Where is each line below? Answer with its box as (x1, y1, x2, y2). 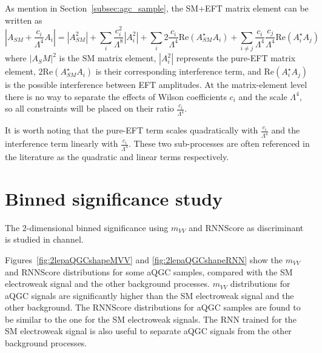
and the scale (238, 90, 287, 103)
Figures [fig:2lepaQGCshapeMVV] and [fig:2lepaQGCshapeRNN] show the (5, 253, 283, 266)
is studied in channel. (5, 233, 84, 246)
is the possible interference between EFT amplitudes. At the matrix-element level (5, 78, 307, 91)
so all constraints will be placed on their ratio (5, 102, 174, 115)
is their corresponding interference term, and (95, 65, 261, 78)
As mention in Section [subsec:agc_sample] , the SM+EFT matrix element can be (5, 2, 309, 14)
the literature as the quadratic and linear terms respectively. (5, 150, 229, 163)
